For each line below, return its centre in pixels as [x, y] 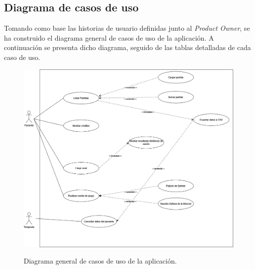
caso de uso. [22, 57]
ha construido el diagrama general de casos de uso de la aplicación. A [109, 37]
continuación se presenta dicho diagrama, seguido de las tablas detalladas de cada [127, 47]
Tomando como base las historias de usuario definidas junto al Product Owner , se [127, 28]
